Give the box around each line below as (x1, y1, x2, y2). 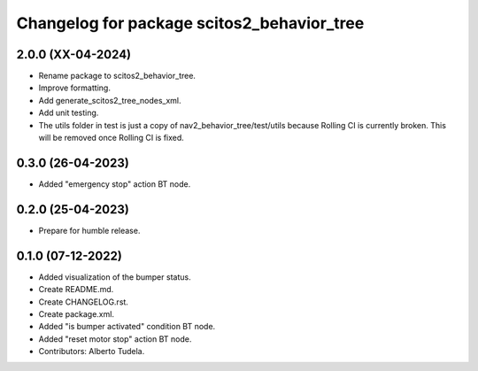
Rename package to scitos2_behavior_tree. (38, 71, 197, 81)
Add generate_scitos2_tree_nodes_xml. (38, 95, 181, 105)
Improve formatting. (38, 82, 111, 93)
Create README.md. (38, 284, 114, 295)
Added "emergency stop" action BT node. (38, 178, 191, 189)
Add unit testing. (38, 107, 99, 119)
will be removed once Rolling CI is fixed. (38, 133, 185, 143)
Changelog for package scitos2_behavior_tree (16, 13, 365, 33)
